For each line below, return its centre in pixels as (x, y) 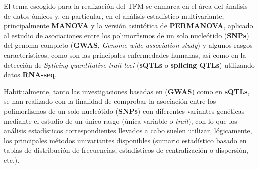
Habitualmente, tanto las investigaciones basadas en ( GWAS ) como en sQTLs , (127, 91)
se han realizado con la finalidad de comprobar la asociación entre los (110, 101)
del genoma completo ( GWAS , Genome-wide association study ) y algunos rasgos (128, 45)
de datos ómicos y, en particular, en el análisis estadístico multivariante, (114, 16)
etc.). (12, 160)
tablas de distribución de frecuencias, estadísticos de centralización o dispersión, (126, 150)
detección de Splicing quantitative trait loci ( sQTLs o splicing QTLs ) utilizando (129, 65)
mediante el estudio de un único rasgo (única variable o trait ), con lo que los (121, 121)
